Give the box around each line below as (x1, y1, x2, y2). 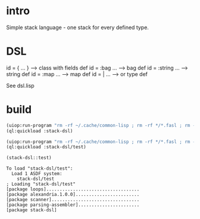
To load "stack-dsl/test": (6, 166, 73, 172)
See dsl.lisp (6, 82, 35, 89)
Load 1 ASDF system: (11, 171, 62, 177)
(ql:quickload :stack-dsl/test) (6, 144, 86, 150)
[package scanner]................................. (6, 197, 140, 203)
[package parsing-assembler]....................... (6, 202, 140, 208)
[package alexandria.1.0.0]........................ (6, 192, 140, 198)
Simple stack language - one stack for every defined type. (6, 24, 149, 31)
